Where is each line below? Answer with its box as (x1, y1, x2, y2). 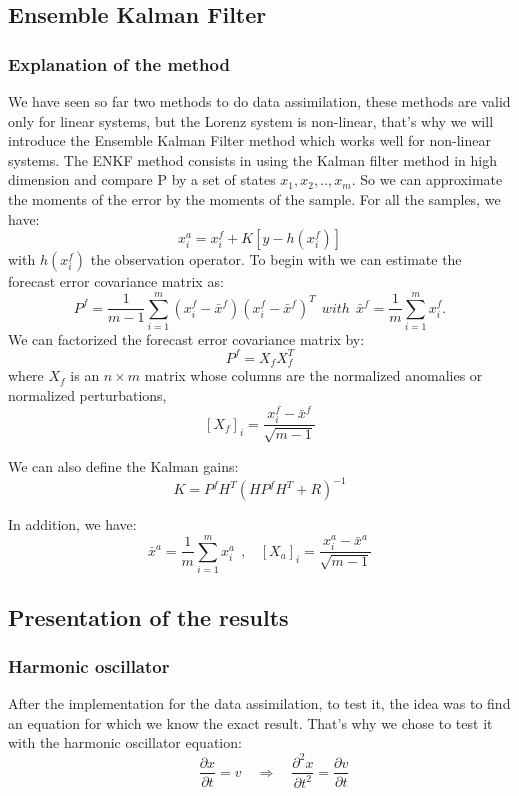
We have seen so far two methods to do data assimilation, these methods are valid (8, 91, 511, 111)
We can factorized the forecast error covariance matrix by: (8, 328, 365, 349)
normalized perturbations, (8, 385, 167, 406)
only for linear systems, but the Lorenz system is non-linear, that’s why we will (8, 110, 494, 131)
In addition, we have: (8, 514, 137, 534)
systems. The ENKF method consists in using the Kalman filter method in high (8, 149, 498, 170)
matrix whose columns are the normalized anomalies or (144, 365, 483, 386)
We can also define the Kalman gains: (8, 455, 239, 476)
